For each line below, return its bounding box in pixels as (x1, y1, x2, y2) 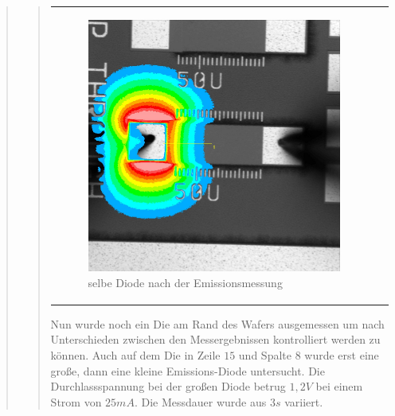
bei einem (315, 378, 363, 395)
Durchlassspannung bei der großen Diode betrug (50, 378, 286, 395)
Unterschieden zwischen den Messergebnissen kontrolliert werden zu (50, 331, 381, 348)
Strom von (50, 393, 102, 410)
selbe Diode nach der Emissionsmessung (88, 274, 283, 290)
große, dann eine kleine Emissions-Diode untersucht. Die (50, 362, 325, 379)
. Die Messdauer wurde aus (134, 393, 267, 410)
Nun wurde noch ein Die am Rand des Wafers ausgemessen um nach (50, 315, 385, 332)
